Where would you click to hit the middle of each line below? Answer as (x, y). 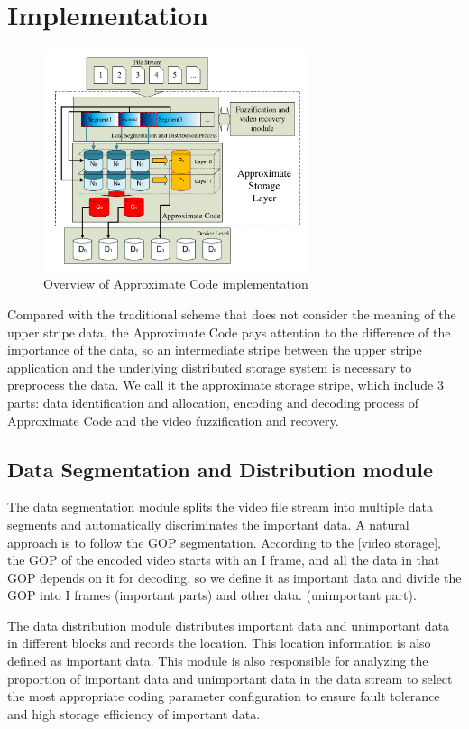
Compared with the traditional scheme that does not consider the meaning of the (232, 314)
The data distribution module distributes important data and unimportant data (229, 625)
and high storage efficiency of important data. (134, 713)
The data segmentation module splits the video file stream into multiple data (221, 507)
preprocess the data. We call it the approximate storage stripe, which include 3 (225, 385)
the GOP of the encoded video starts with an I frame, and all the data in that (224, 560)
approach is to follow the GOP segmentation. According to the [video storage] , (224, 542)
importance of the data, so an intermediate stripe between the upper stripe (215, 350)
